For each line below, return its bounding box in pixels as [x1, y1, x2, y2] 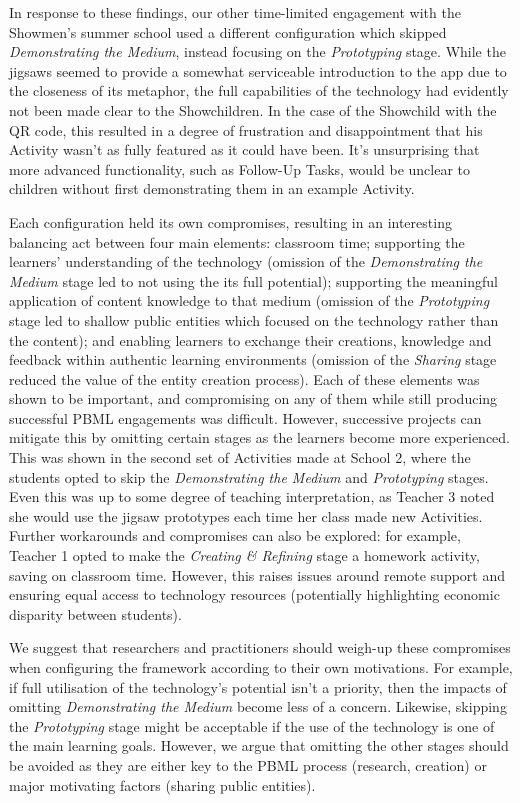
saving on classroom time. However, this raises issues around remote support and [9, 564, 506, 585]
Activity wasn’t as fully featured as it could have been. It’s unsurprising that [9, 139, 480, 160]
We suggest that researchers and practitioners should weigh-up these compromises [9, 637, 511, 658]
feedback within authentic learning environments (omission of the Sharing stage [9, 349, 497, 370]
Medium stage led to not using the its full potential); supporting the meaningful [9, 270, 498, 291]
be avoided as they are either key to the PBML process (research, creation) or [9, 754, 487, 775]
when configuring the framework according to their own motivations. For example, [9, 657, 513, 677]
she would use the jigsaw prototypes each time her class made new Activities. [9, 505, 483, 526]
